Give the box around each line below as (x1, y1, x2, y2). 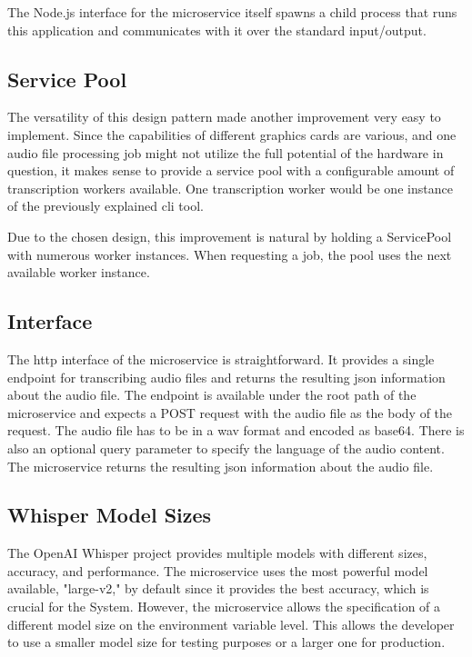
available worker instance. (7, 263, 150, 282)
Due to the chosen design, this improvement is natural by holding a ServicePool (7, 226, 452, 245)
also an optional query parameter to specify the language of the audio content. (7, 438, 445, 457)
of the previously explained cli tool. (7, 196, 204, 215)
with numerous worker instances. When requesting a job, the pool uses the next (7, 244, 452, 264)
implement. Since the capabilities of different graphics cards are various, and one (7, 124, 457, 144)
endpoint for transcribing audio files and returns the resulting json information (7, 367, 446, 386)
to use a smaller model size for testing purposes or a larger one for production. (7, 632, 446, 652)
